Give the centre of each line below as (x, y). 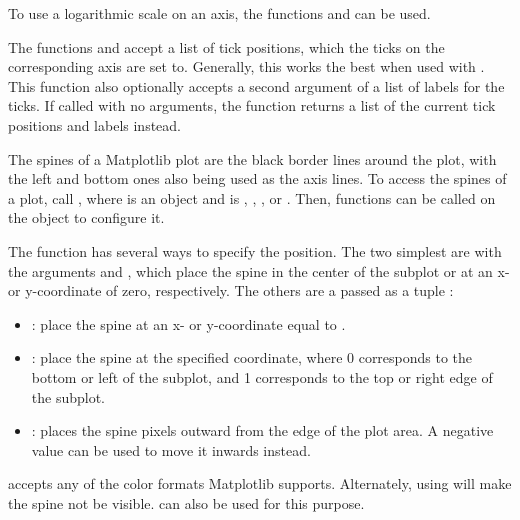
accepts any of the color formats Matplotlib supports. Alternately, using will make (260, 483)
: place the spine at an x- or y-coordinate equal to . (188, 323)
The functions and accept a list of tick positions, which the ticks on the (226, 46)
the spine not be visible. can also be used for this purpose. (186, 502)
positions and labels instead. (94, 124)
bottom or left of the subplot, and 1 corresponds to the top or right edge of (262, 376)
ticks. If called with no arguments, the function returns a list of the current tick (252, 105)
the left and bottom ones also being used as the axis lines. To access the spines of (257, 178)
